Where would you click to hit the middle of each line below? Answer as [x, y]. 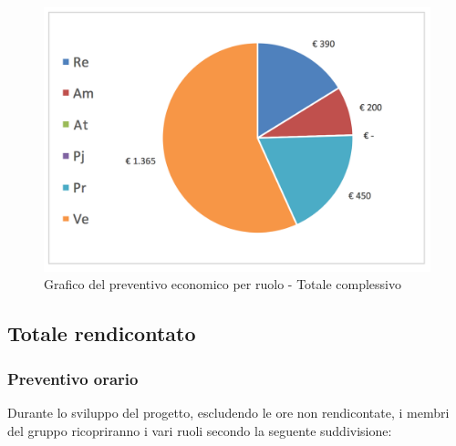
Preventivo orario [73, 378]
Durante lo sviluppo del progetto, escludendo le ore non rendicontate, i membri [228, 413]
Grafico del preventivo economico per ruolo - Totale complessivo [223, 284]
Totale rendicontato [102, 333]
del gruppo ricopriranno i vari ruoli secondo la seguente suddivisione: [200, 430]
